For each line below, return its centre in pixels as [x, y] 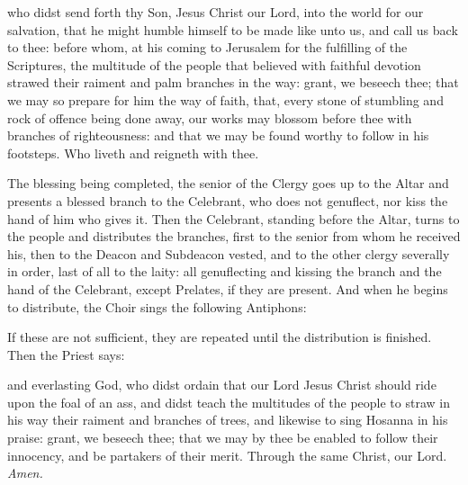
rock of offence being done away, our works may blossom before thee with [210, 117]
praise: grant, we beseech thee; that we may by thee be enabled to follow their [223, 438]
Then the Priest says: [66, 354]
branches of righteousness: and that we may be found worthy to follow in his [218, 135]
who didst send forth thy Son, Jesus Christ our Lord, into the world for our [216, 12]
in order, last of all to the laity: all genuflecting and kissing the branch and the [225, 271]
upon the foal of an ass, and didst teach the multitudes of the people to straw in [229, 402]
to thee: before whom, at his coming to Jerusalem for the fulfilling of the [207, 47]
